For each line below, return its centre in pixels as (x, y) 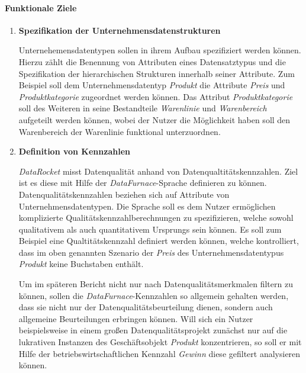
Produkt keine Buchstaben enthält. (81, 264)
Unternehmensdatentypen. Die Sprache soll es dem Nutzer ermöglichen (147, 206)
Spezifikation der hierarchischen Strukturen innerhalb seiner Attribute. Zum (157, 73)
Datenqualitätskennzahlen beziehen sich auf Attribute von (124, 194)
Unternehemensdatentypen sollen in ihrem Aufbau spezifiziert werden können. (160, 50)
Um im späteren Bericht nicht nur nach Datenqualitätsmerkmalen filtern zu (156, 284)
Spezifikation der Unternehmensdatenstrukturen (120, 30)
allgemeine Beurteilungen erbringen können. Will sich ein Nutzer (136, 318)
